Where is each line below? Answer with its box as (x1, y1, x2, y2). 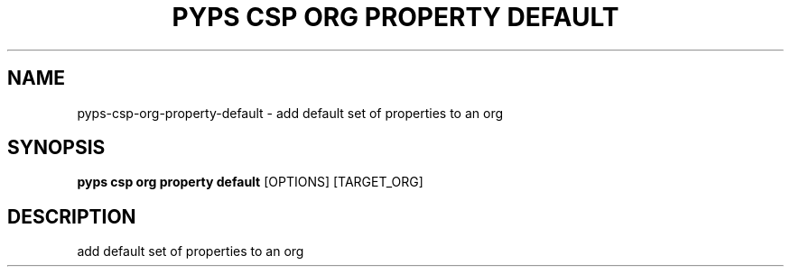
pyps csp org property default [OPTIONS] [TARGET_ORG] (77, 174, 423, 190)
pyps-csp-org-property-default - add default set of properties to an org (77, 105, 504, 121)
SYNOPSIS (7, 136, 106, 160)
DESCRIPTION (7, 205, 136, 228)
